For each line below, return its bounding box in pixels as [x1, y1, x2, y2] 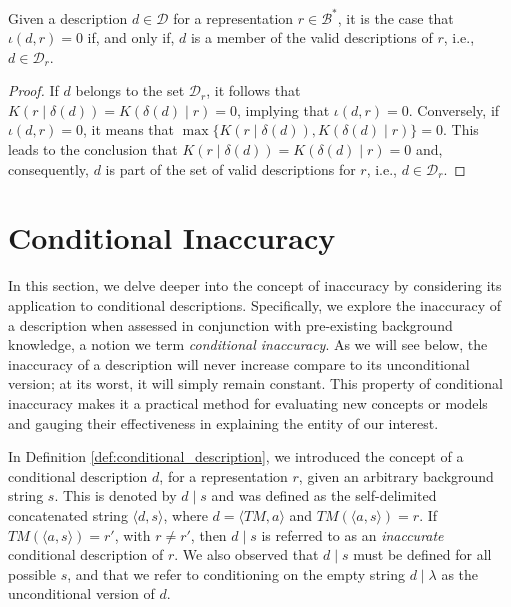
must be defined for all [353, 544, 492, 565]
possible [8, 563, 56, 584]
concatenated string [8, 504, 128, 525]
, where [163, 504, 208, 525]
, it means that [82, 119, 175, 140]
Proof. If [8, 80, 59, 101]
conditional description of [8, 544, 164, 565]
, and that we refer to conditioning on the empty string [67, 563, 405, 584]
